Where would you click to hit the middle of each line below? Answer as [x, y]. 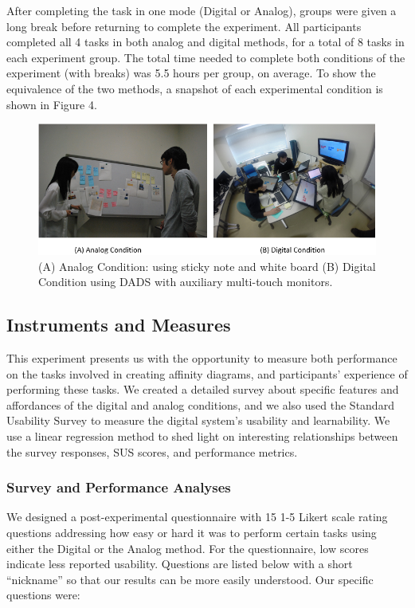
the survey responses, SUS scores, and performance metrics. [152, 451]
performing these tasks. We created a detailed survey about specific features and [203, 389]
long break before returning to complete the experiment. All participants [184, 26]
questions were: [43, 595]
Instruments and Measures [119, 325]
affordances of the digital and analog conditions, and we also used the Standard [200, 404]
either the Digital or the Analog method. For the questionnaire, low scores [188, 548]
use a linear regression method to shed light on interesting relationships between [202, 435]
